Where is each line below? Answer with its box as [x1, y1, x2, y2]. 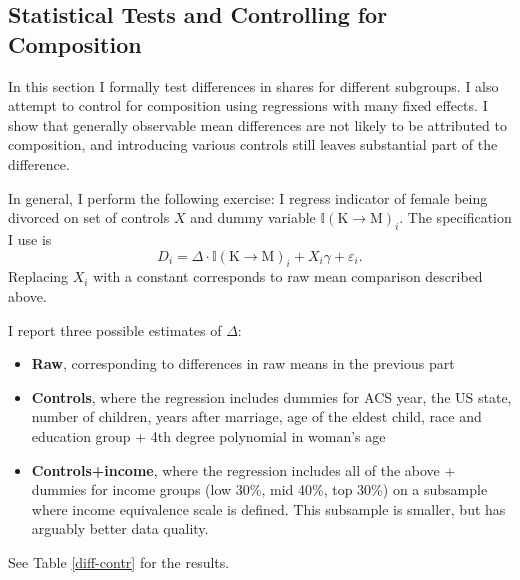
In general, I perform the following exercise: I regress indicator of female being [8, 187, 488, 208]
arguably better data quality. [31, 518, 209, 539]
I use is [8, 228, 52, 249]
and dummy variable [190, 207, 316, 228]
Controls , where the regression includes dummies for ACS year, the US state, [31, 386, 512, 407]
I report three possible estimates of [8, 319, 222, 340]
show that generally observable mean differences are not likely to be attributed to [8, 114, 507, 135]
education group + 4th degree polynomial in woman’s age [31, 425, 386, 446]
